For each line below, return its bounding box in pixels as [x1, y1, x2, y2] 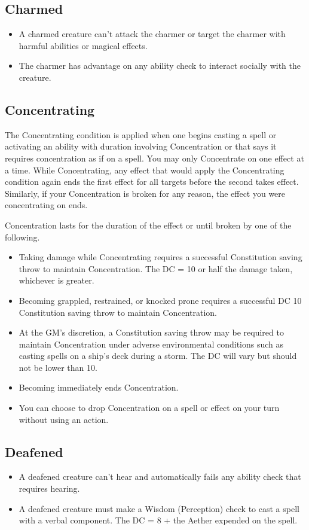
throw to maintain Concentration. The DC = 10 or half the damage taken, [19, 262, 293, 275]
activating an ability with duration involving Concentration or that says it [5, 140, 277, 153]
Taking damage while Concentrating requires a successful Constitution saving [19, 251, 302, 263]
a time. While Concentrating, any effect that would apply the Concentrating [5, 163, 284, 176]
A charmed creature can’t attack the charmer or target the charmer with [19, 28, 286, 40]
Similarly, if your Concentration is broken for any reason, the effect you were [5, 187, 286, 199]
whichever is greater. [19, 274, 94, 287]
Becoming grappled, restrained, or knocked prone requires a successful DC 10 [19, 294, 302, 306]
